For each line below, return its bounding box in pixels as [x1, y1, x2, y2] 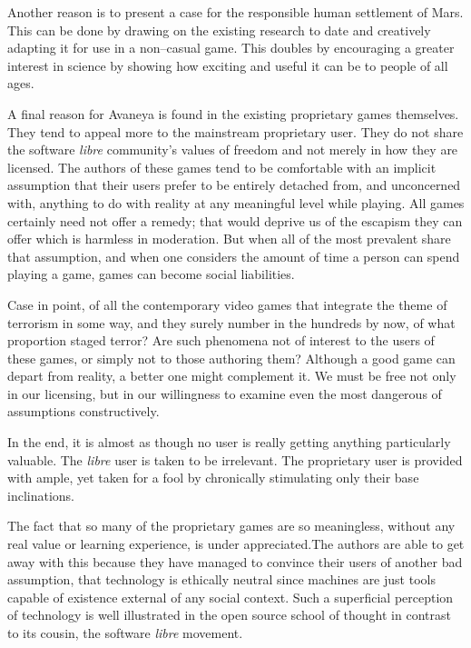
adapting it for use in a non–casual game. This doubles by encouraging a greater [7, 38, 455, 57]
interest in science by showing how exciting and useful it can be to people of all [7, 55, 448, 75]
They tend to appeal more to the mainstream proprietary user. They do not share [7, 122, 464, 141]
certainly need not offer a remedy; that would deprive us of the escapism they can [7, 211, 463, 230]
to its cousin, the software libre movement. [7, 623, 243, 642]
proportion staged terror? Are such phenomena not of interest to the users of [7, 331, 435, 350]
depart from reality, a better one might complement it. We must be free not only [7, 366, 456, 385]
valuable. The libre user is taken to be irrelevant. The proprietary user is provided [7, 450, 463, 469]
